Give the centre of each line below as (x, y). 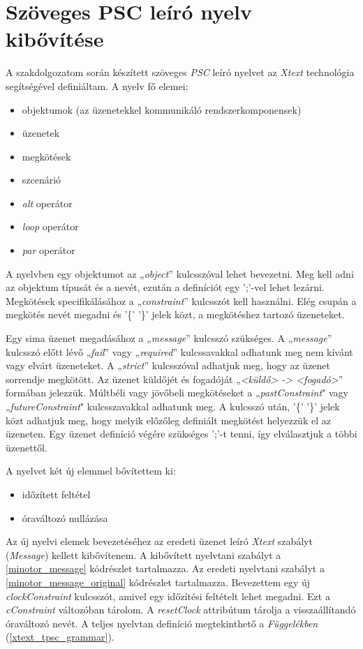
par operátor (49, 250)
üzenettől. (27, 447)
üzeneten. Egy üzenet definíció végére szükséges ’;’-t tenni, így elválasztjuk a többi (181, 434)
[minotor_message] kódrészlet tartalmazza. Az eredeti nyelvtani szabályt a (165, 568)
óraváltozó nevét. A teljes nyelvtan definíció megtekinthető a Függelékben (162, 623)
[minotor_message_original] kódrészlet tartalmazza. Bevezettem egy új (158, 582)
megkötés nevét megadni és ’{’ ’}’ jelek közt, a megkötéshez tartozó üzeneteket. (175, 314)
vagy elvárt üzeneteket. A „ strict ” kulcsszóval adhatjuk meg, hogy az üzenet (168, 365)
